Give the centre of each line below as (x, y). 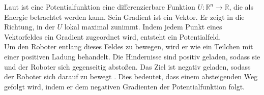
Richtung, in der (30, 27)
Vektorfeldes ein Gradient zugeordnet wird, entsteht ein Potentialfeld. (113, 36)
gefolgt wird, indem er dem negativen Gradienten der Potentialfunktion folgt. (125, 86)
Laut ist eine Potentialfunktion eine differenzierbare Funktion (100, 7)
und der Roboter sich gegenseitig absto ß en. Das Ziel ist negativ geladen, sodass (127, 66)
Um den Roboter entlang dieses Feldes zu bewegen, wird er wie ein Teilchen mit (129, 46)
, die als (241, 7)
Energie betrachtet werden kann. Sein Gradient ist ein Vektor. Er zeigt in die (124, 17)
